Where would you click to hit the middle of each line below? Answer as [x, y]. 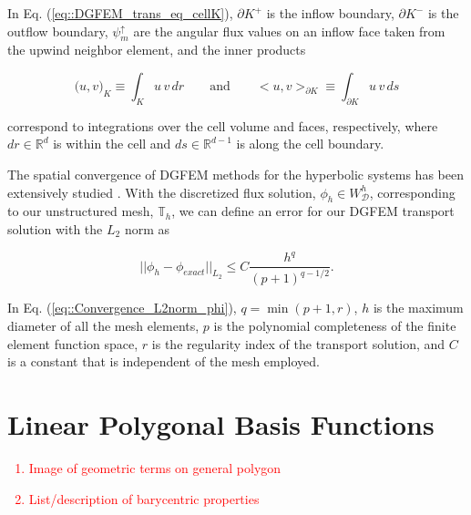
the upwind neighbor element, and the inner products [157, 50]
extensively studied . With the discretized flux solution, [162, 192]
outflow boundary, [58, 31]
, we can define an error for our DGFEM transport [313, 211]
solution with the [55, 228]
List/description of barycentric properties [144, 498]
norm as [147, 228]
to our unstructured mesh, [81, 211]
